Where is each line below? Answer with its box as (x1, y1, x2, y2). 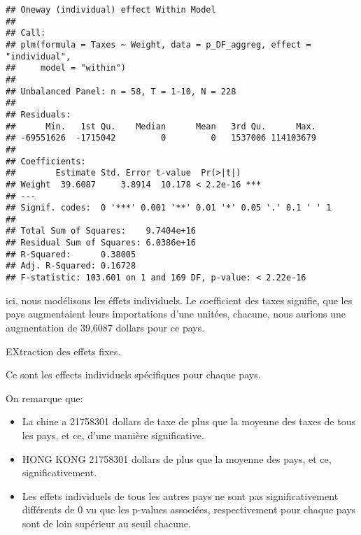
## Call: (6, 28, 46, 38)
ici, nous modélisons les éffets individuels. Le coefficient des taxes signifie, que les (6, 292, 353, 307)
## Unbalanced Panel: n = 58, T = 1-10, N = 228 (6, 86, 236, 97)
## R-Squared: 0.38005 (6, 249, 136, 259)
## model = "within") (6, 63, 126, 73)
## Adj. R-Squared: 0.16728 (6, 261, 136, 271)
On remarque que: (6, 390, 83, 405)
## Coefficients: (6, 156, 86, 166)
